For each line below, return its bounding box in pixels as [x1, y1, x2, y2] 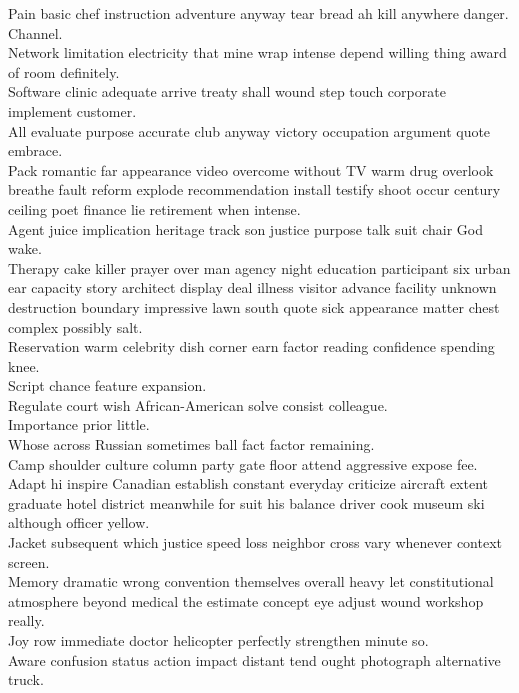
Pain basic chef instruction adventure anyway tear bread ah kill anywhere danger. [8, 3, 509, 23]
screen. [8, 551, 50, 572]
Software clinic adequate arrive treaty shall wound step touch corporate [8, 81, 446, 102]
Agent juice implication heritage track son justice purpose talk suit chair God [8, 218, 484, 239]
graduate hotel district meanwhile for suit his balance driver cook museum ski [8, 492, 485, 513]
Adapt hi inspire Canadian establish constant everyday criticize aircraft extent [8, 473, 489, 494]
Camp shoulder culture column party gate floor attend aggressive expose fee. [8, 453, 478, 474]
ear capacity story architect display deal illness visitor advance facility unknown [8, 277, 497, 298]
